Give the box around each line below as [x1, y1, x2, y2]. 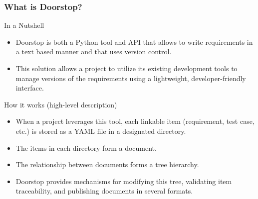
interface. [15, 83, 44, 93]
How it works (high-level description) [4, 99, 117, 109]
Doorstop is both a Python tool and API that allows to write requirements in [15, 36, 253, 47]
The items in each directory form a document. [15, 142, 157, 153]
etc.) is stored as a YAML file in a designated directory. [15, 125, 186, 136]
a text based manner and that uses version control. [15, 46, 172, 57]
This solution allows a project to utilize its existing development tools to [15, 63, 238, 73]
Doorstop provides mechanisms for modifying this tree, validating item [15, 176, 232, 186]
